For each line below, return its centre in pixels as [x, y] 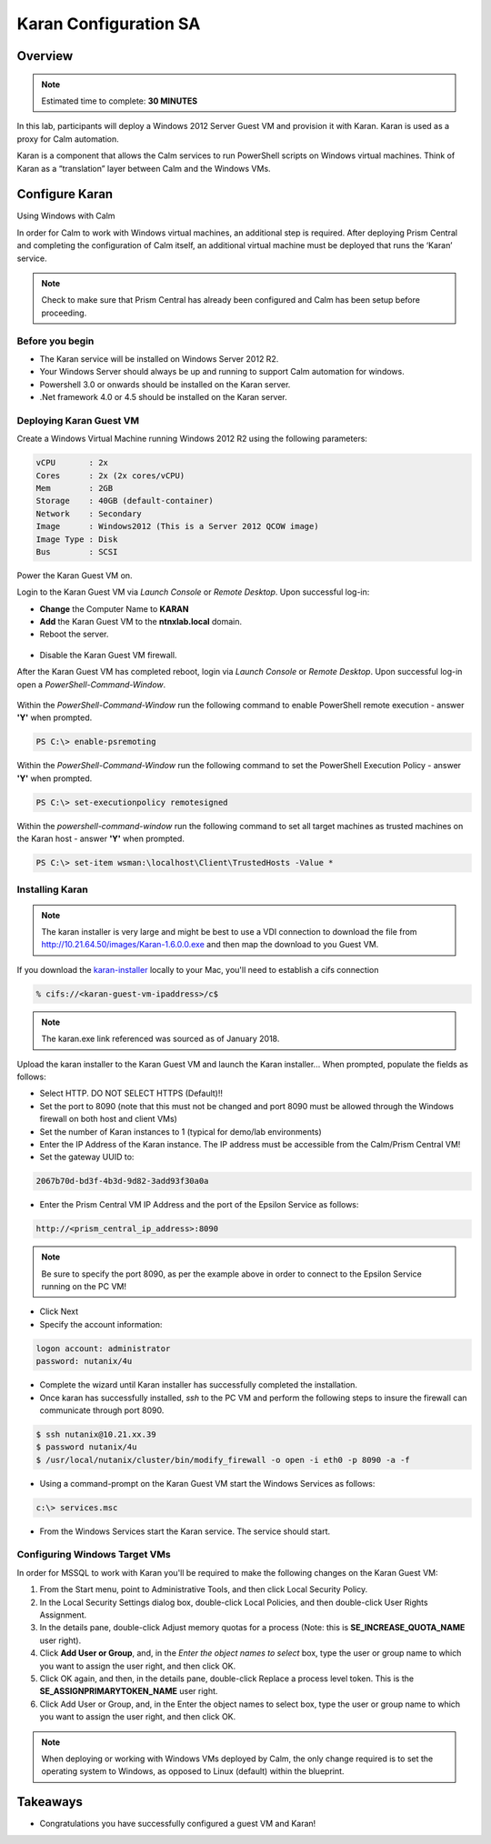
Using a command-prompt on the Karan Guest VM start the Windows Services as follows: [207, 1483]
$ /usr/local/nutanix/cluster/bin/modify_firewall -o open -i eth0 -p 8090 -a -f [223, 1460]
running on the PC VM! [84, 1287]
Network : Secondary [89, 513]
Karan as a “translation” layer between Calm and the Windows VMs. [144, 168]
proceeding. [64, 313]
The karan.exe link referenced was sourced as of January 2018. [160, 1039]
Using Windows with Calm [66, 216]
